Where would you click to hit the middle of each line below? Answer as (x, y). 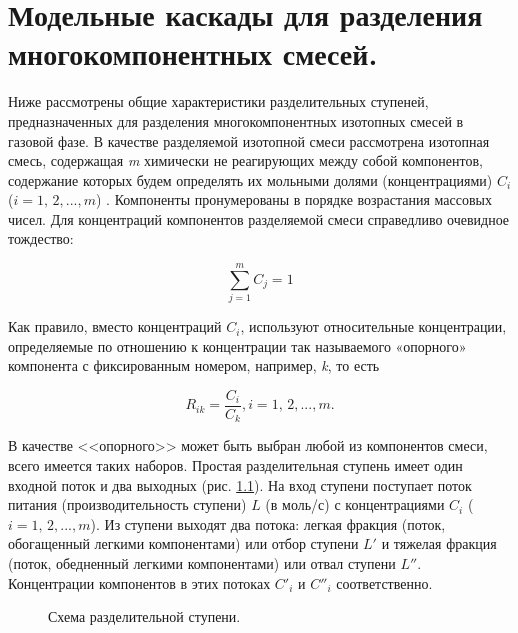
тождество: (41, 238)
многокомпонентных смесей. (193, 53)
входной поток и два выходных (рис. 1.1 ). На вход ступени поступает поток (240, 484)
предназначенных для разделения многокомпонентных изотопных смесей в (236, 120)
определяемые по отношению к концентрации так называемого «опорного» (237, 345)
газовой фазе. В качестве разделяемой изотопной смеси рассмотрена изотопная (249, 140)
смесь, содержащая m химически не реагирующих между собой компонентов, (245, 160)
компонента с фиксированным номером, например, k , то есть (194, 365)
